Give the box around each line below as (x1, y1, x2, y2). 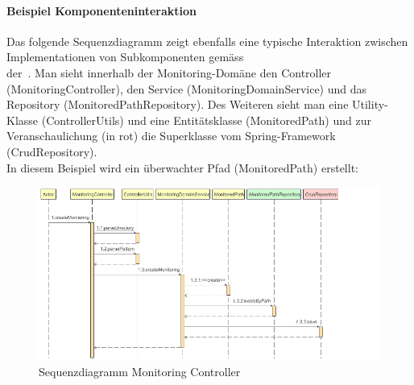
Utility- (352, 96, 388, 113)
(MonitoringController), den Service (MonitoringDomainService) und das (6, 80, 367, 97)
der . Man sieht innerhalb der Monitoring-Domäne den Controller (6, 64, 332, 81)
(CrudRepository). (6, 143, 97, 159)
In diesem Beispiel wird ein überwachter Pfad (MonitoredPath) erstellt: (6, 159, 358, 176)
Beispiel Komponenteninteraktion (6, 2, 197, 19)
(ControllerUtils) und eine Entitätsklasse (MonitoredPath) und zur (41, 111, 371, 128)
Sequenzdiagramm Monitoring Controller (39, 362, 241, 379)
